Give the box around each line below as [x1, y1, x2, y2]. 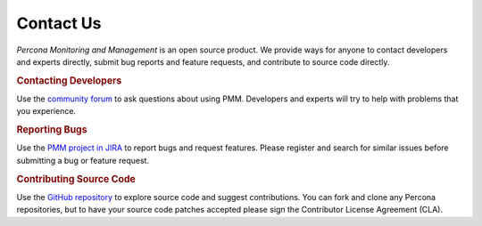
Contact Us [16, 13, 102, 33]
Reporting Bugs [16, 124, 88, 136]
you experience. [16, 106, 76, 117]
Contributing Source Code [16, 173, 136, 185]
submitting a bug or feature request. [16, 155, 150, 165]
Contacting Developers [16, 74, 122, 86]
